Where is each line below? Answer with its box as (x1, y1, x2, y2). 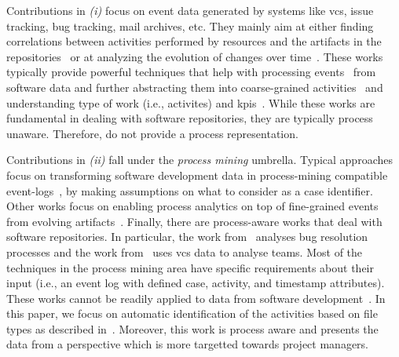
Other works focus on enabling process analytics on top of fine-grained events (6, 198, 379, 214)
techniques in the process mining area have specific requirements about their (6, 259, 375, 275)
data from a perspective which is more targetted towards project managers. (6, 336, 368, 352)
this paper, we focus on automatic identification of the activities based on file (6, 305, 378, 322)
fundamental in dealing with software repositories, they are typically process (6, 110, 373, 126)
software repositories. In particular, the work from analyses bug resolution (6, 228, 368, 245)
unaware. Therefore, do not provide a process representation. (6, 125, 298, 141)
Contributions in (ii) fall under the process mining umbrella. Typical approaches (6, 151, 393, 168)
